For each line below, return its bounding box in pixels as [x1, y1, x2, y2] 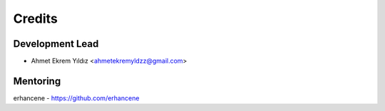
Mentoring [13, 75, 61, 87]
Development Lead [13, 38, 99, 50]
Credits [13, 11, 58, 26]
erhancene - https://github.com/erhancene [13, 93, 140, 102]
